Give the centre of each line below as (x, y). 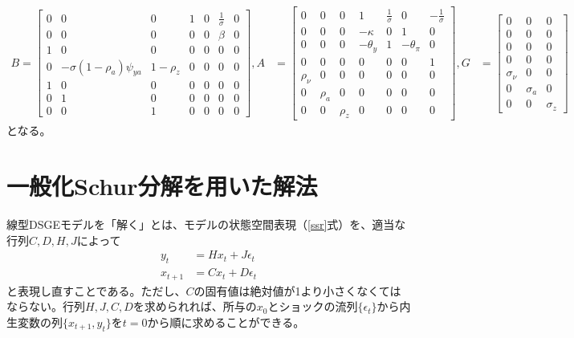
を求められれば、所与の (195, 306)
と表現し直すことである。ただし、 (96, 290)
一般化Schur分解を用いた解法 (162, 186)
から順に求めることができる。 (226, 322)
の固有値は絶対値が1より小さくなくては (297, 290)
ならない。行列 (46, 306)
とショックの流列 (313, 306)
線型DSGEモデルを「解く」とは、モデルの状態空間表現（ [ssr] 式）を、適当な (206, 224)
